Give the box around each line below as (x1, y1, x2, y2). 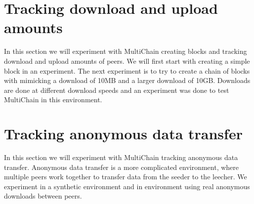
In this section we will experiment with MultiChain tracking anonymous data (4, 152, 238, 162)
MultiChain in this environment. (4, 94, 102, 105)
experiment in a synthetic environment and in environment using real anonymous (4, 181, 250, 191)
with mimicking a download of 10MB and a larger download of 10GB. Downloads (4, 75, 251, 85)
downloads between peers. (4, 191, 82, 201)
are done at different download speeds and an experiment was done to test (4, 84, 229, 95)
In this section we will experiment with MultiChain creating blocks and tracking (4, 46, 247, 56)
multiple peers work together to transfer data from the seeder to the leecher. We (4, 171, 247, 182)
